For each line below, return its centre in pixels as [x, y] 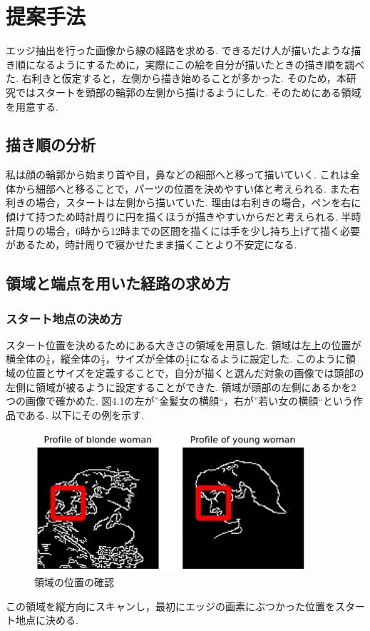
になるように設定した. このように [268, 359]
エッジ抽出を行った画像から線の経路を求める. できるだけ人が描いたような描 [184, 50]
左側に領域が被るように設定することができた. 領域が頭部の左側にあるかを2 [181, 387]
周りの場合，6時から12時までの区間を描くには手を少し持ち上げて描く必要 [187, 230]
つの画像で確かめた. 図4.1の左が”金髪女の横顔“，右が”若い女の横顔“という [179, 401]
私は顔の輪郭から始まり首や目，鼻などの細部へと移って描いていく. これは [178, 175]
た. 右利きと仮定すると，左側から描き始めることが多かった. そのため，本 [176, 78]
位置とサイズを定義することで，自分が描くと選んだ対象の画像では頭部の [195, 373]
